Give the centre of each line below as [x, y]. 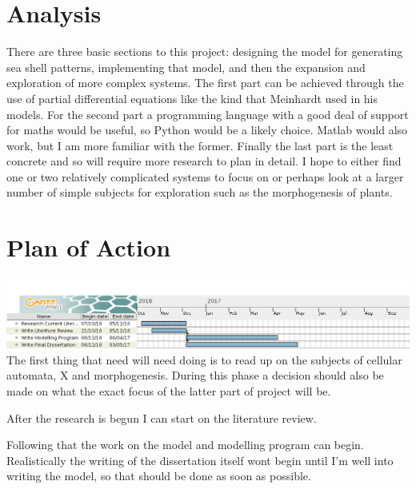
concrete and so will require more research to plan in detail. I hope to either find [204, 161]
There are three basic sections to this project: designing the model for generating [205, 52]
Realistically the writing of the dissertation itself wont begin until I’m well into [200, 460]
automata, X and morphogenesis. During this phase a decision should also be [195, 375]
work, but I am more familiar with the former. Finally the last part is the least [200, 145]
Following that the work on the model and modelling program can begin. [185, 445]
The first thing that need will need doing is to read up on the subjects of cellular [204, 359]
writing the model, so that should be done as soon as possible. [159, 476]
